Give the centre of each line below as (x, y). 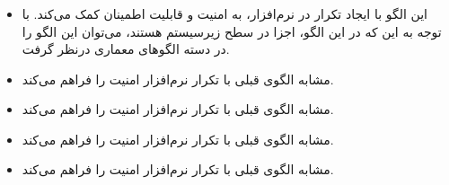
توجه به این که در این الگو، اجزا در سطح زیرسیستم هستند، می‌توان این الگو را (232, 31)
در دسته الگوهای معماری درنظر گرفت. (126, 49)
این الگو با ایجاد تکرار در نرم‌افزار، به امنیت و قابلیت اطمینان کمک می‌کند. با (224, 13)
